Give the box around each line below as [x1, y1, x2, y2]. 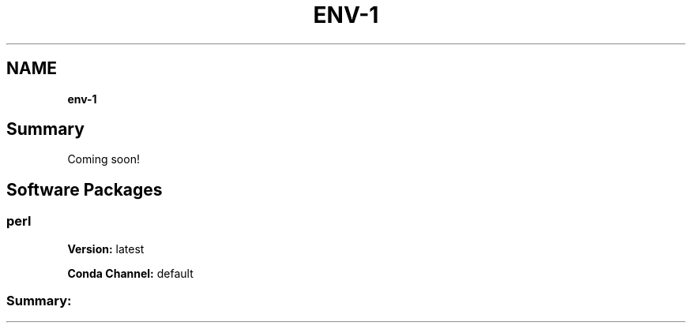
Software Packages [6, 179, 163, 200]
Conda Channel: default [67, 266, 194, 280]
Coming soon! [67, 152, 140, 166]
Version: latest [67, 241, 145, 256]
